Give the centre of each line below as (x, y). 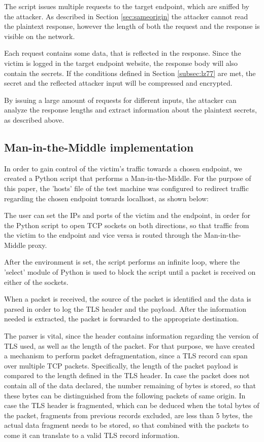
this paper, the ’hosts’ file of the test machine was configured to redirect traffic (126, 188)
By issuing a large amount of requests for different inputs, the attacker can (120, 100)
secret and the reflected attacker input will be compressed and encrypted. (118, 83)
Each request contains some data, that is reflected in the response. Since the (123, 53)
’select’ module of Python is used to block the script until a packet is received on (130, 272)
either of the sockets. (36, 282)
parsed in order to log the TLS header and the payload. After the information (125, 308)
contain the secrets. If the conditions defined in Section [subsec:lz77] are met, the (130, 73)
